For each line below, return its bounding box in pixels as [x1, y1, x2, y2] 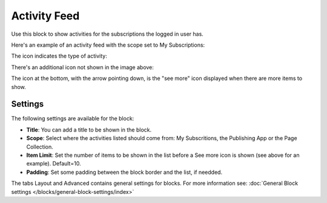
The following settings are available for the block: [11, 115, 134, 122]
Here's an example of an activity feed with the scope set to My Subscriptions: [11, 41, 205, 48]
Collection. [26, 143, 54, 150]
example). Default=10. [26, 160, 81, 167]
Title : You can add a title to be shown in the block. [26, 126, 151, 133]
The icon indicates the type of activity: [11, 52, 107, 60]
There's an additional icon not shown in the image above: [11, 64, 154, 71]
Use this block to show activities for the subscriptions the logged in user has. [11, 30, 204, 38]
